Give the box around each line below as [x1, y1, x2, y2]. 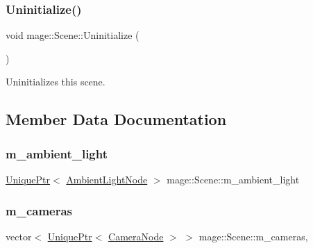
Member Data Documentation [6, 108, 227, 130]
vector [6, 229, 32, 243]
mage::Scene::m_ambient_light [167, 172, 300, 186]
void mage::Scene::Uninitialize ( [6, 28, 139, 42]
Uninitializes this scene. [6, 74, 105, 89]
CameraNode [108, 229, 164, 243]
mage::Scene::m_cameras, [198, 229, 308, 243]
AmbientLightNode [66, 172, 148, 186]
